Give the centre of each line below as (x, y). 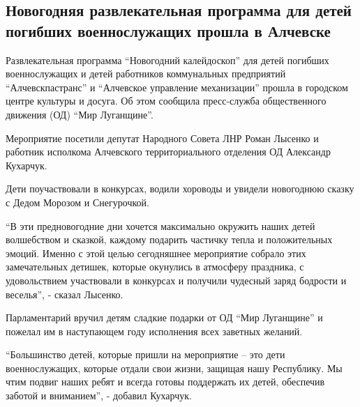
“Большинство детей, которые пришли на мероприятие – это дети (145, 354)
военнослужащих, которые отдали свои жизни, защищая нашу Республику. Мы (174, 368)
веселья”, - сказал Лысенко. (65, 294)
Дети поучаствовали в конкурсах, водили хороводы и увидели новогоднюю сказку (180, 189)
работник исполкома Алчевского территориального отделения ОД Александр (168, 152)
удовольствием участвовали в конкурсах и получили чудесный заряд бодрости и (176, 280)
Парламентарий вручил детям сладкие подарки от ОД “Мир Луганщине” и (164, 317)
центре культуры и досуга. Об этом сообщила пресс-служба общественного (166, 101)
